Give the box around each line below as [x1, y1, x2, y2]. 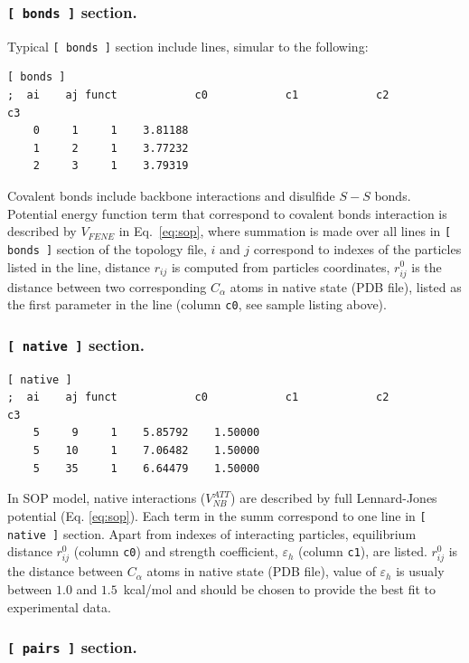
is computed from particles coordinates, [171, 257, 390, 276]
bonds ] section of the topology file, [7, 239, 207, 258]
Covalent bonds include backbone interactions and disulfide [7, 186, 335, 204]
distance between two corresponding [7, 277, 207, 296]
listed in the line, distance [7, 257, 151, 276]
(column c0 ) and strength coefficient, [73, 542, 278, 561]
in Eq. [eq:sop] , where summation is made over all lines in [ [118, 222, 452, 241]
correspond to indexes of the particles [253, 239, 462, 258]
